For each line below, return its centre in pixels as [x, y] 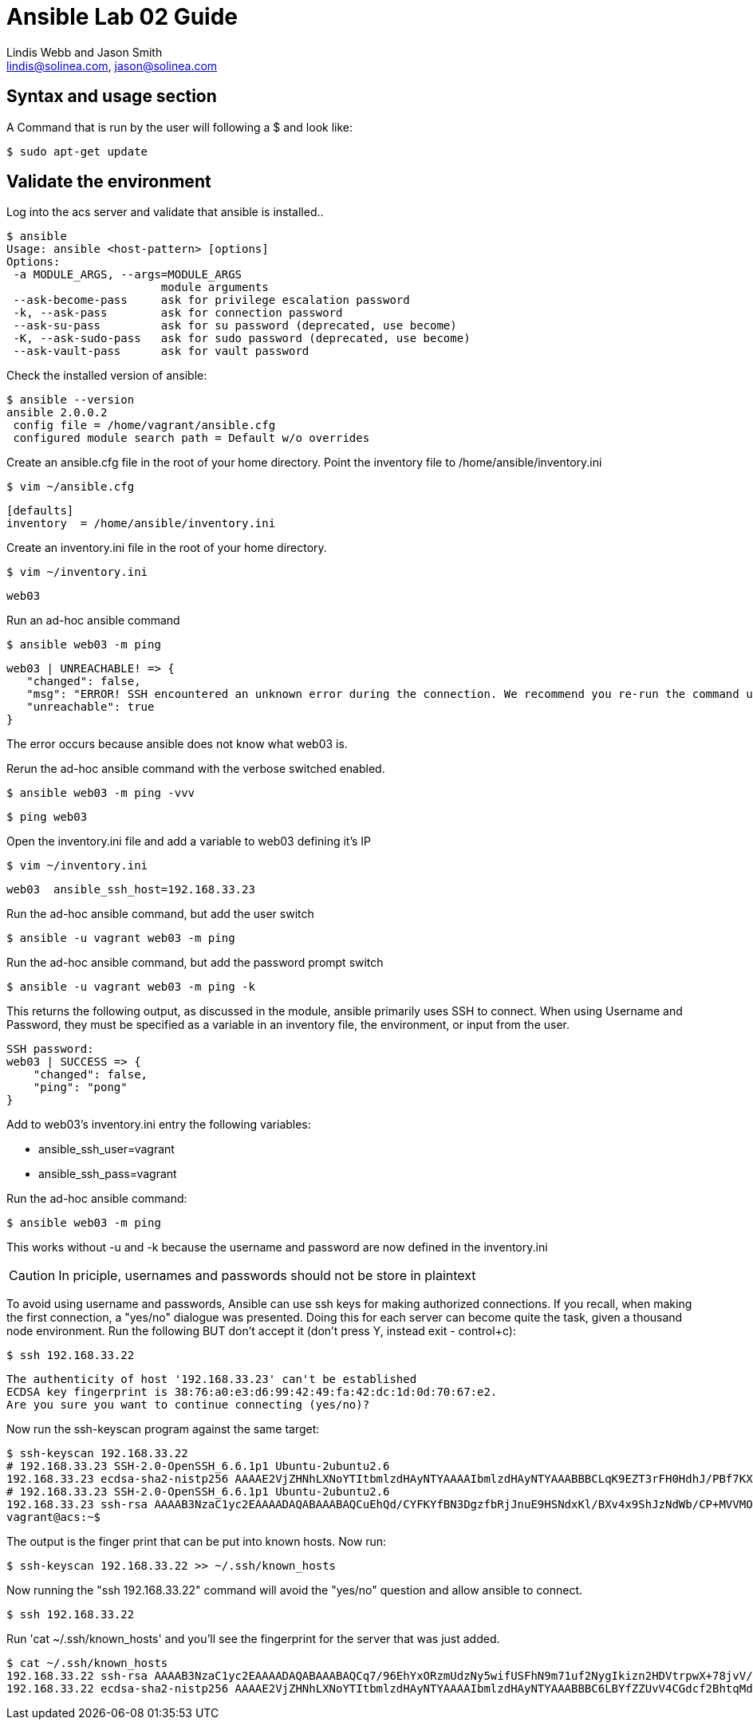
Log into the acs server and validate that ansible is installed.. [165, 212]
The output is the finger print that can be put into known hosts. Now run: [197, 1542]
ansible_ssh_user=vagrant [106, 1149]
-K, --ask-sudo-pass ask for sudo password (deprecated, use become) [242, 339]
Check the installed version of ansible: [107, 376]
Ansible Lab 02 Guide [122, 17]
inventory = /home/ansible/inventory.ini [141, 524]
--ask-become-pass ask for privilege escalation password [211, 300]
